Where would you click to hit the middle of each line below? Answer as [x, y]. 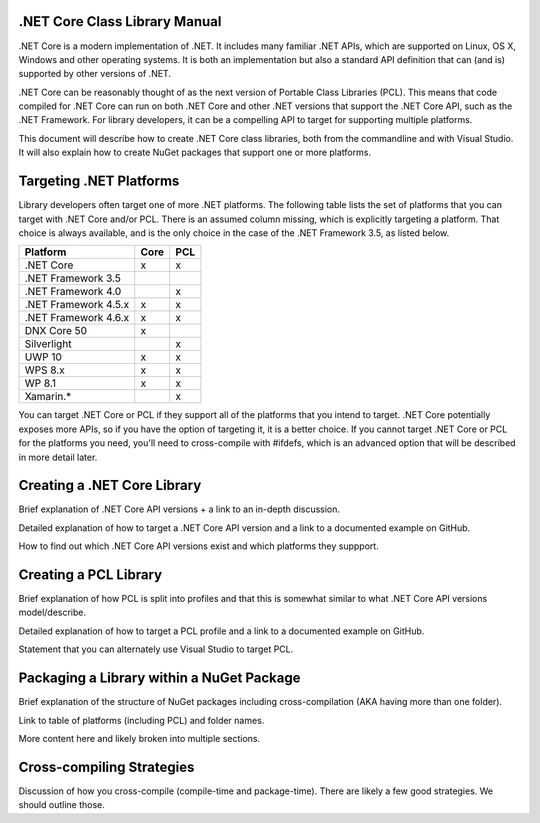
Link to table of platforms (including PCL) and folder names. [141, 720]
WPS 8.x [44, 370]
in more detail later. [58, 457]
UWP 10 [43, 357]
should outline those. [61, 805]
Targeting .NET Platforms [99, 181]
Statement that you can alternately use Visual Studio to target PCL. [156, 649]
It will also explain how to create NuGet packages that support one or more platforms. [195, 152]
